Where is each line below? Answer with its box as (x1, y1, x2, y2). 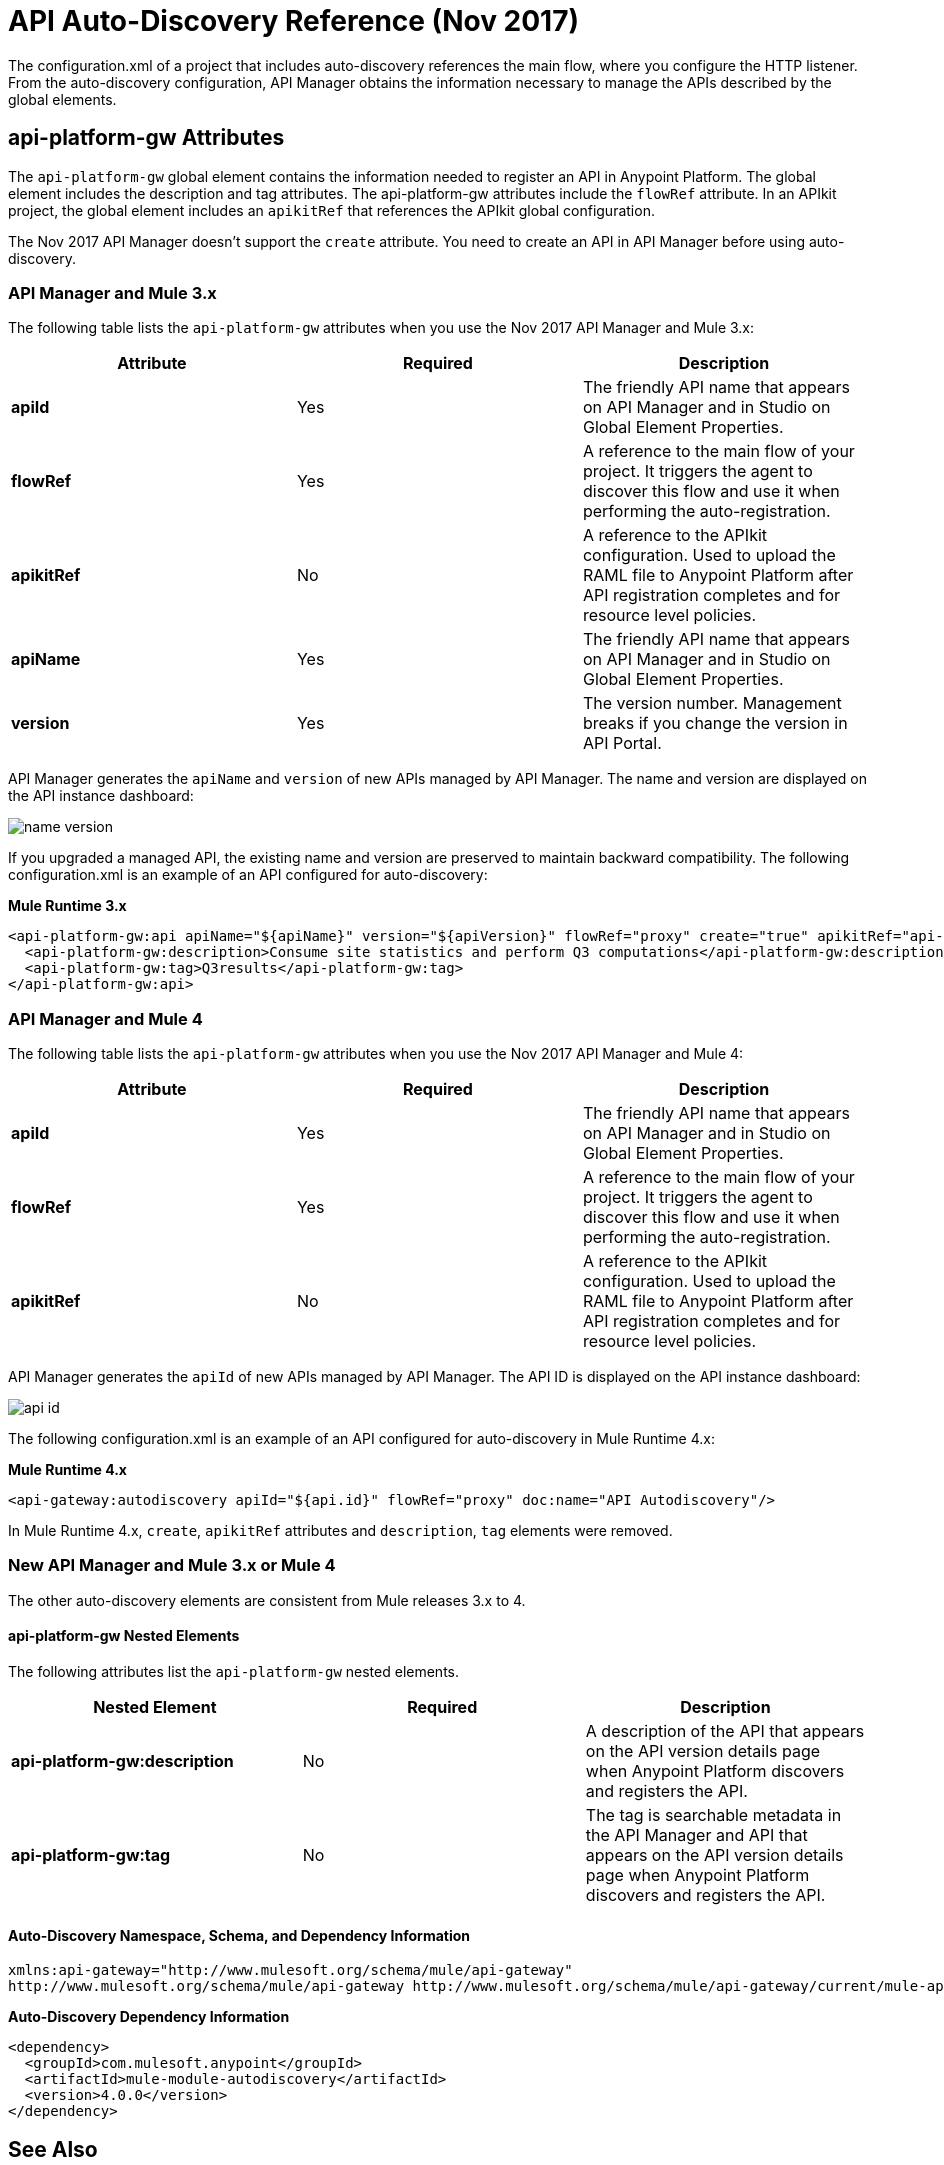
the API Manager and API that (585, 1825, 808, 1846)
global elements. (8, 90, 117, 108)
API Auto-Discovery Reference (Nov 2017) (8, 4, 580, 38)
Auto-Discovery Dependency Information (8, 2008, 290, 2026)
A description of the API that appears (585, 1721, 865, 1742)
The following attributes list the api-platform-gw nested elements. (8, 1663, 459, 1681)
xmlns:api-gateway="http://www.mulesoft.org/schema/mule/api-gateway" (8, 1962, 573, 1979)
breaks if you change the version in (582, 713, 848, 734)
